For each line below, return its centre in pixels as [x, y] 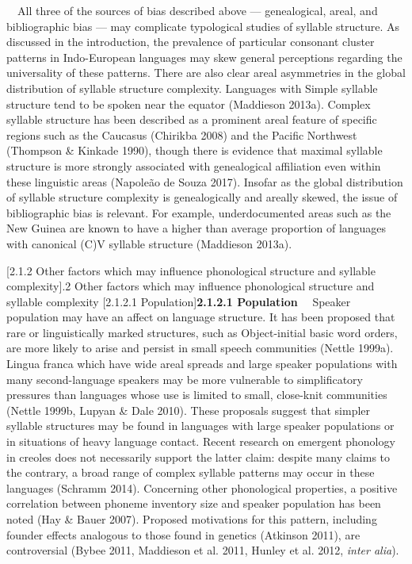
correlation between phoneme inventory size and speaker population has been [194, 503]
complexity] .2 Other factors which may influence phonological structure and [191, 286]
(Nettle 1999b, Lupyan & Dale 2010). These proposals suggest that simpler [189, 410]
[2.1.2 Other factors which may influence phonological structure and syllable [191, 270]
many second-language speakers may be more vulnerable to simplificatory [185, 379]
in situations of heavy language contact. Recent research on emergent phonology [201, 441]
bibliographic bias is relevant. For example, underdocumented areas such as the [199, 212]
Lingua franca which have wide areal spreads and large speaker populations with [202, 364]
